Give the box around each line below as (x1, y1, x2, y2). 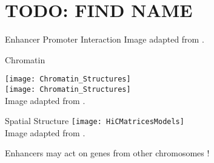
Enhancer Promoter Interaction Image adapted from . (5, 33, 204, 46)
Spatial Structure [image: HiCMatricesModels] (5, 114, 184, 127)
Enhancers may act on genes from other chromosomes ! (5, 147, 210, 159)
